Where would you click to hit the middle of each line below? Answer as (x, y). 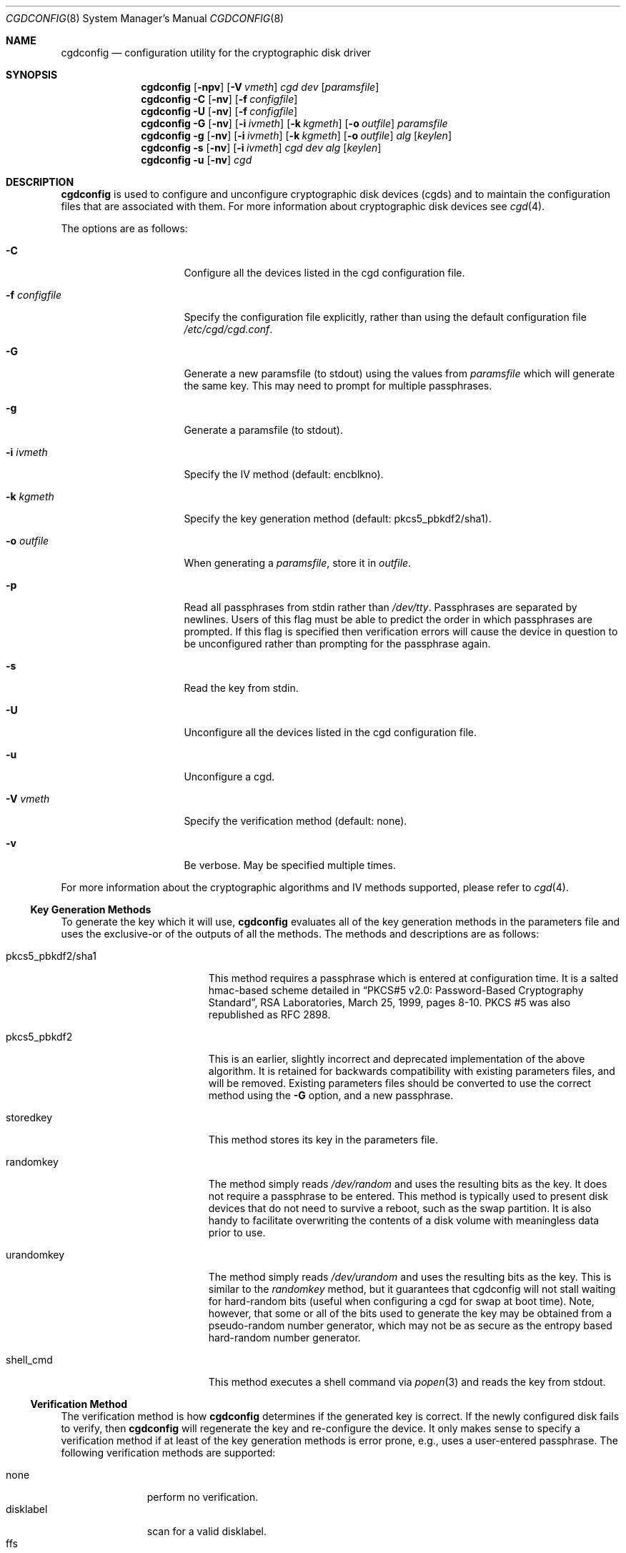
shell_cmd (29, 1360)
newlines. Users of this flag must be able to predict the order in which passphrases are (388, 619)
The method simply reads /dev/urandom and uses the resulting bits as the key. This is (410, 1277)
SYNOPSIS (32, 75)
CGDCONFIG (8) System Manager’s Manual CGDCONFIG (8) (145, 18)
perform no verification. (203, 1497)
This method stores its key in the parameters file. (323, 1140)
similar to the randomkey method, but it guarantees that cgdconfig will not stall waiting (412, 1289)
